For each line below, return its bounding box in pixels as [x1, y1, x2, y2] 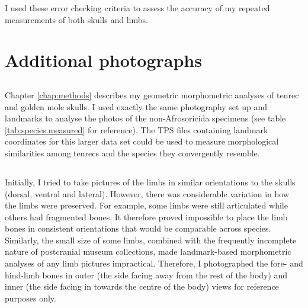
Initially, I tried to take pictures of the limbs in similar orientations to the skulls [5, 175, 296, 188]
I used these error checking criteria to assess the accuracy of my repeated [5, 2, 270, 14]
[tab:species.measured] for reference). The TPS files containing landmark [5, 123, 268, 136]
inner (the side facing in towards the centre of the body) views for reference [5, 280, 279, 293]
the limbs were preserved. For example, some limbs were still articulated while [5, 199, 288, 211]
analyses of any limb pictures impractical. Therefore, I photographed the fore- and [5, 257, 303, 269]
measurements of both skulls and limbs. [5, 13, 148, 25]
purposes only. [5, 291, 56, 304]
